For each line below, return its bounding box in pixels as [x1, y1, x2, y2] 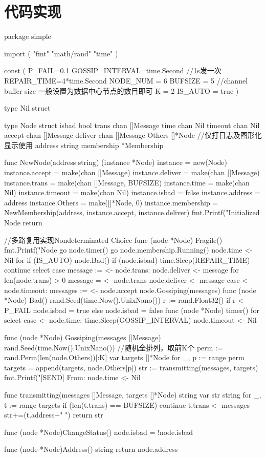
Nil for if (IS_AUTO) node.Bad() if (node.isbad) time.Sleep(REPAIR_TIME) [4, 254, 250, 265]
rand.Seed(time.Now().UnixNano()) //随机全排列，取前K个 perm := [4, 342, 223, 352]
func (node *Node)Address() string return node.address [4, 444, 178, 454]
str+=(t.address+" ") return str [4, 409, 103, 420]
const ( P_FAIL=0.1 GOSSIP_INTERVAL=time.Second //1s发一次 [4, 65, 221, 76]
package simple [4, 31, 51, 41]
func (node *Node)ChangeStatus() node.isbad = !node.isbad [4, 426, 193, 437]
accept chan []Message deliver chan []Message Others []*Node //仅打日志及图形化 [4, 130, 262, 140]
